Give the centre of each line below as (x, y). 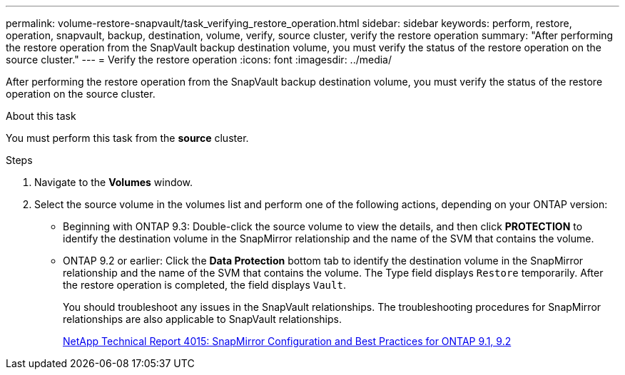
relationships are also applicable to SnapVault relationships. (202, 319)
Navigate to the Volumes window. (114, 182)
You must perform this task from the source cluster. (127, 138)
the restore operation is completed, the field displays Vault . (204, 285)
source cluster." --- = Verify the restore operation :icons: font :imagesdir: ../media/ (199, 60)
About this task (41, 116)
